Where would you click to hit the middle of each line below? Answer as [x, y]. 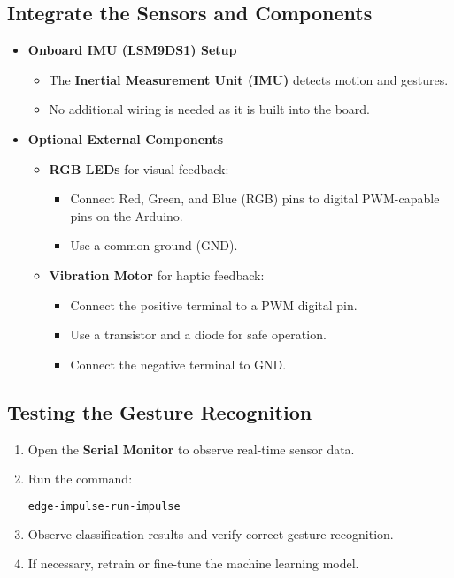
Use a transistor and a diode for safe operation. [198, 335]
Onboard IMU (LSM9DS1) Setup [132, 50]
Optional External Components [126, 138]
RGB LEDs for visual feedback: [139, 168]
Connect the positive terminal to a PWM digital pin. [214, 304]
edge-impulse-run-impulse [104, 506]
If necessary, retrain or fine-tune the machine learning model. [193, 563]
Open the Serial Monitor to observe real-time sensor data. [191, 449]
